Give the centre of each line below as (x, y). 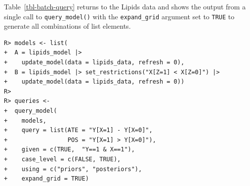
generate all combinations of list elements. (67, 26)
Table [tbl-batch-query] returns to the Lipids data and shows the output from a (125, 6)
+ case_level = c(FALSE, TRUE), (62, 159)
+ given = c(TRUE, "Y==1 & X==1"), (69, 150)
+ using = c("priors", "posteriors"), (73, 169)
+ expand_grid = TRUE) (46, 179)
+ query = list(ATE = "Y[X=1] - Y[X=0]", (78, 130)
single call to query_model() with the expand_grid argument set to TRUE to (119, 16)
